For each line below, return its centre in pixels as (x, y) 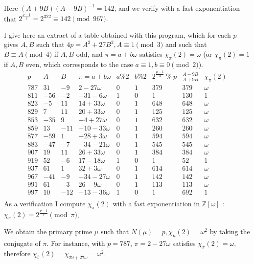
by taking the (230, 231)
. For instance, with (76, 243)
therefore (17, 253)
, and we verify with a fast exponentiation (177, 8)
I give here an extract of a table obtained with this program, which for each (117, 34)
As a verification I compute (45, 204)
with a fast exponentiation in (156, 204)
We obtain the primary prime (48, 231)
